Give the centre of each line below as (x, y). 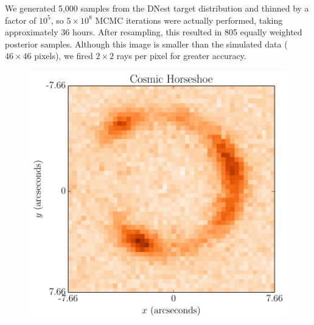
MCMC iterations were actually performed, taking (189, 20)
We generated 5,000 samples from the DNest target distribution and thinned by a (157, 8)
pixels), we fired (64, 56)
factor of (21, 20)
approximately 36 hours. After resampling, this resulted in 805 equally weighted (154, 32)
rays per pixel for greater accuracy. (181, 56)
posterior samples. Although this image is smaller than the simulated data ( (146, 44)
